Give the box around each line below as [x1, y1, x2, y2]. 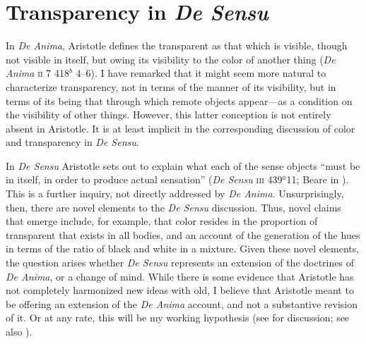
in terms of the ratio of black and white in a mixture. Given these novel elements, [6, 241, 360, 256]
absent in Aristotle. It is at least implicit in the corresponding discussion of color [6, 121, 355, 135]
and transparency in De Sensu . [6, 135, 139, 149]
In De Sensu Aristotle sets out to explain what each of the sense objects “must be [6, 158, 360, 173]
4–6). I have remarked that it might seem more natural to [76, 66, 326, 80]
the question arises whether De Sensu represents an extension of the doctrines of [6, 255, 354, 270]
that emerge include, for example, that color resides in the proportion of [6, 214, 318, 228]
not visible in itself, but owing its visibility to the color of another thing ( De [6, 51, 336, 66]
